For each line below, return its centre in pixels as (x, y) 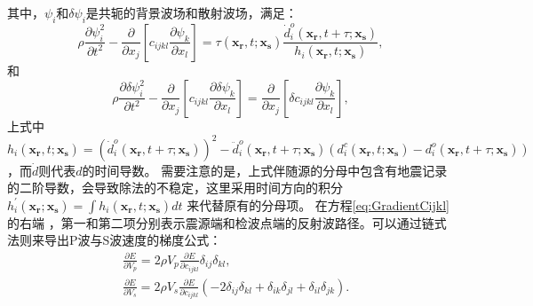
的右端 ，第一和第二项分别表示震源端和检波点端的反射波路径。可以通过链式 (227, 222)
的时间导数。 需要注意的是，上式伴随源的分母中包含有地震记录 (265, 170)
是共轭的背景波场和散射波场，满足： (191, 12)
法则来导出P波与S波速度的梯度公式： (115, 240)
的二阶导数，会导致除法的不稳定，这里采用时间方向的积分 (175, 188)
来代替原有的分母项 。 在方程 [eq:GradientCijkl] (318, 204)
